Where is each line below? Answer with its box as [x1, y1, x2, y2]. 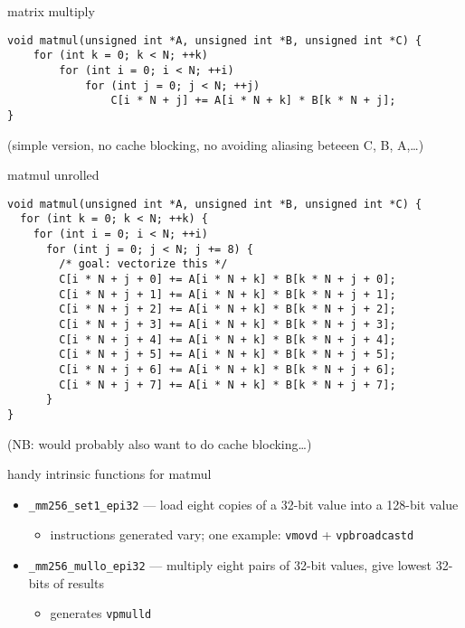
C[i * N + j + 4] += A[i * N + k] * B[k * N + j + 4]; [59, 333, 396, 346]
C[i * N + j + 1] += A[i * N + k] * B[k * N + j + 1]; [59, 287, 396, 301]
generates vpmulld [50, 604, 152, 623]
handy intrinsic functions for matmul [7, 464, 212, 483]
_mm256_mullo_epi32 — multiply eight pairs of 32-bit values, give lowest [28, 556, 432, 575]
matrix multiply [7, 2, 95, 20]
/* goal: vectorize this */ [59, 258, 228, 271]
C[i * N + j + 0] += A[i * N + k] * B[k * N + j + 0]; [59, 273, 396, 286]
